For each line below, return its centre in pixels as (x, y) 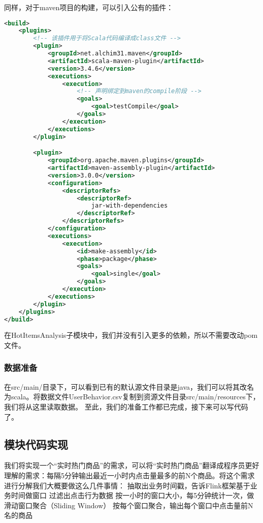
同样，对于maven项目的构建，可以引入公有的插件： (89, 7)
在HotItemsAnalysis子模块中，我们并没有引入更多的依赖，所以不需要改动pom (131, 335)
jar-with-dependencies (129, 206)
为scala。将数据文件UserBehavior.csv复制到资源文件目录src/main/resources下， (132, 397)
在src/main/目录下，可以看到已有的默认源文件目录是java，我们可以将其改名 (129, 386)
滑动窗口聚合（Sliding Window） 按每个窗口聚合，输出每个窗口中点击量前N (129, 505)
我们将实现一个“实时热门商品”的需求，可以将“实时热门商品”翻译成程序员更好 (132, 465)
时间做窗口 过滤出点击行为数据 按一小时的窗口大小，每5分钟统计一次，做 (133, 495)
